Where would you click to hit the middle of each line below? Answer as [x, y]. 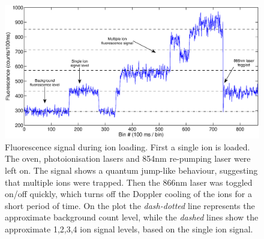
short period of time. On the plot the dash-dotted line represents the [130, 205]
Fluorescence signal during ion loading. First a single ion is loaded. [127, 146]
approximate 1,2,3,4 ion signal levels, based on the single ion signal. [129, 229]
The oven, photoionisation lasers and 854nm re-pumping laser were [128, 158]
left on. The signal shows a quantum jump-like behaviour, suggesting [131, 170]
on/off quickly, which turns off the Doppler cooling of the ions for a [128, 194]
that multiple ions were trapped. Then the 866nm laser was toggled [129, 182]
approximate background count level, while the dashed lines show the [132, 217]
